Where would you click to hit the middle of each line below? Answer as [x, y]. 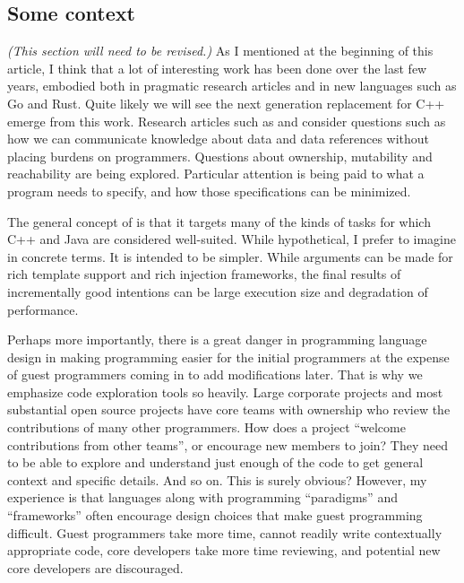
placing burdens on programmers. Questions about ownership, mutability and [220, 156]
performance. [43, 309]
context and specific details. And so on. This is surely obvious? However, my [217, 479]
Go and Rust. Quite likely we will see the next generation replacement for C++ [226, 103]
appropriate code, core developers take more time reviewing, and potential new [224, 550]
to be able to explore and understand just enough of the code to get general [215, 462]
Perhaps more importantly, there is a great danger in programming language [217, 339]
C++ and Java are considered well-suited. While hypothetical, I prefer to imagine [232, 239]
